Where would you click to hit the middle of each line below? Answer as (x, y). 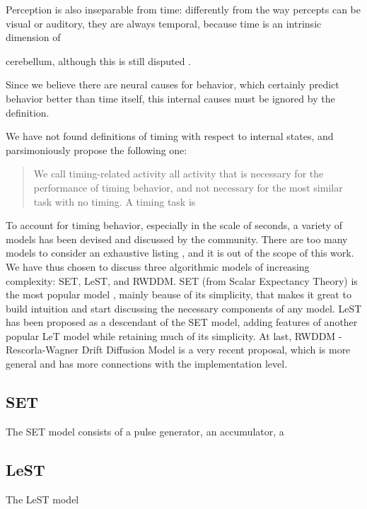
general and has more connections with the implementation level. (147, 364)
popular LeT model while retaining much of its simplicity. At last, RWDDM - (174, 335)
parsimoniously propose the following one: (97, 150)
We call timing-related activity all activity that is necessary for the (179, 174)
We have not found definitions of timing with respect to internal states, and (170, 136)
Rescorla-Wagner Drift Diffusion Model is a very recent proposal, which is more (178, 350)
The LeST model (42, 499)
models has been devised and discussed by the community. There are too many (177, 239)
